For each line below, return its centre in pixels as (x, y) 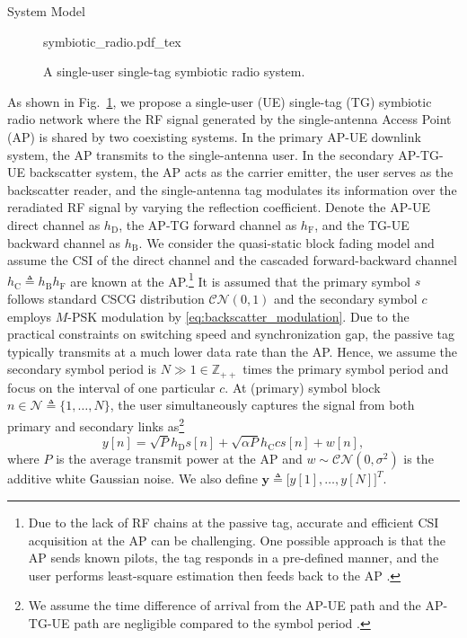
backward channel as (64, 242)
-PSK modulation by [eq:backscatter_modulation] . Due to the (238, 316)
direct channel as (54, 224)
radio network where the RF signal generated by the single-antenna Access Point (229, 119)
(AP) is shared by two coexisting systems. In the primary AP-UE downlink (214, 136)
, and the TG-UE (362, 224)
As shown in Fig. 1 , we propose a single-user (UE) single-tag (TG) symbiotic (220, 101)
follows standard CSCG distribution (106, 298)
